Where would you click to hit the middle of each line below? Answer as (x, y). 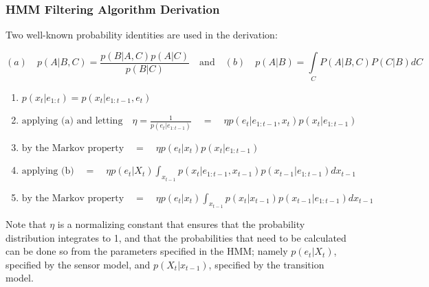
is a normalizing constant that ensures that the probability (181, 223)
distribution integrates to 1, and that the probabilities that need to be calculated (176, 237)
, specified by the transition (266, 264)
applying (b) (48, 171)
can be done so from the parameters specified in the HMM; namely (147, 251)
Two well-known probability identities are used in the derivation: (142, 35)
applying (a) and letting (72, 121)
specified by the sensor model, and (78, 264)
